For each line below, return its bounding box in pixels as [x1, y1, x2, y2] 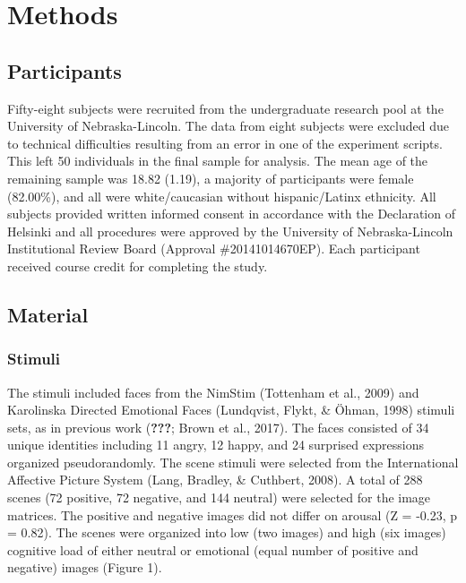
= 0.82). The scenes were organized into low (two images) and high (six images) [7, 523, 446, 542]
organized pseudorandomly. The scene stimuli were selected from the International [7, 452, 459, 471]
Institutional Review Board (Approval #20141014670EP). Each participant [7, 239, 420, 258]
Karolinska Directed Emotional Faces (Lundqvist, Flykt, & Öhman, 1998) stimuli [7, 400, 455, 419]
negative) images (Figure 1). [7, 558, 162, 577]
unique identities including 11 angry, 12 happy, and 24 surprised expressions [7, 435, 425, 454]
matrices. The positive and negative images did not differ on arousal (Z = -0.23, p [7, 505, 458, 524]
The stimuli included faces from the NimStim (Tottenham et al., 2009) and [7, 382, 419, 401]
